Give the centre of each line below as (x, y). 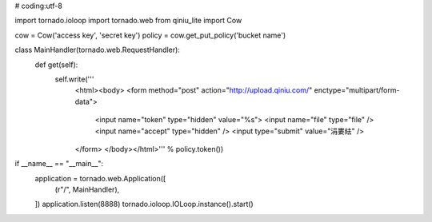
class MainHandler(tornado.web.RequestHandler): (97, 50)
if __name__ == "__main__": (59, 164)
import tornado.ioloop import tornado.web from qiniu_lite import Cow (128, 21)
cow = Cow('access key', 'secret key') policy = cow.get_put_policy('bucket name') (150, 35)
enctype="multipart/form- (357, 90)
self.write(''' (74, 79)
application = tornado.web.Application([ (100, 178)
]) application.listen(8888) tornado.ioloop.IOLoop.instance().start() (144, 204)
